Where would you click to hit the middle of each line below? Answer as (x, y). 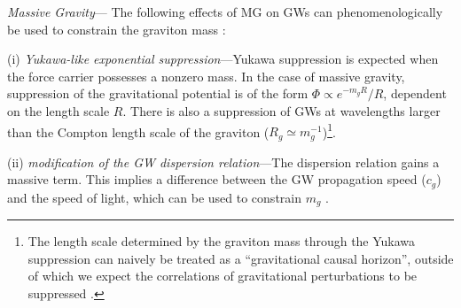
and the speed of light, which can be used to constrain (154, 197)
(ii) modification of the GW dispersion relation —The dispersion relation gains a (223, 162)
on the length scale (59, 110)
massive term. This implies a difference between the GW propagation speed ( (217, 179)
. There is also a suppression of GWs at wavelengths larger (281, 110)
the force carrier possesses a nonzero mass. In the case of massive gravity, (206, 76)
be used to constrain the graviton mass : (117, 29)
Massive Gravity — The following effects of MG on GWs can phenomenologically (225, 12)
